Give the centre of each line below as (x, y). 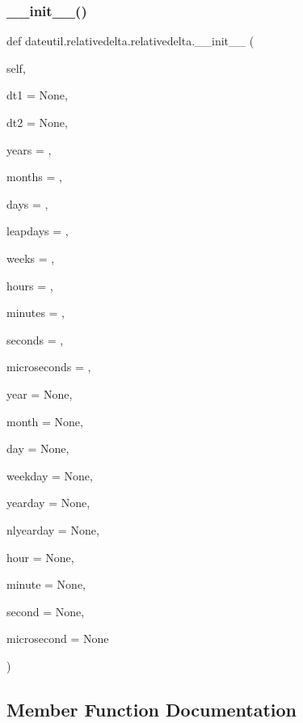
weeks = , (31, 258)
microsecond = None (58, 638)
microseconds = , (49, 367)
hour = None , (40, 557)
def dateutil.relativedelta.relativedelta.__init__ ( (130, 41)
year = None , (40, 393)
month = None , (45, 421)
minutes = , (36, 313)
